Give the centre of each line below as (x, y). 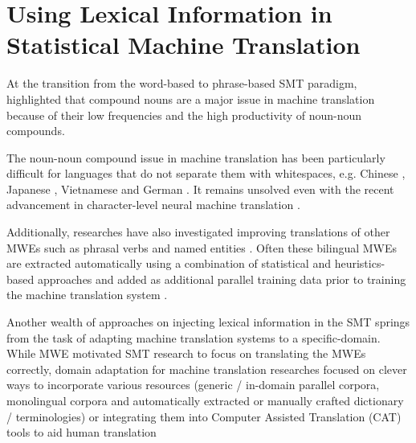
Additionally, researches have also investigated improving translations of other (198, 232)
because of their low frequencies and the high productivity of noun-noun (184, 115)
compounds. (36, 131)
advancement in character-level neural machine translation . (153, 205)
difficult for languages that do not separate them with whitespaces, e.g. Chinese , (206, 173)
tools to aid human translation (82, 432)
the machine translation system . (87, 295)
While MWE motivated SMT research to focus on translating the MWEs (186, 353)
